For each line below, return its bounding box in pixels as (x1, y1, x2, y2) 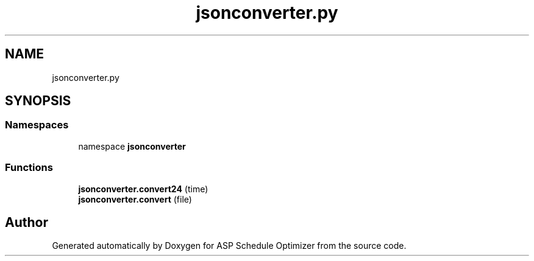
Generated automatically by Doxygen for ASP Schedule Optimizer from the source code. (52, 240, 407, 251)
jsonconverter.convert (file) (78, 193, 192, 204)
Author (5, 214, 48, 230)
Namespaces (5, 119, 69, 131)
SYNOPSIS (5, 93, 71, 109)
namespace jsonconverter (78, 141, 186, 151)
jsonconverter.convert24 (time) (78, 183, 208, 194)
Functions (5, 161, 53, 174)
